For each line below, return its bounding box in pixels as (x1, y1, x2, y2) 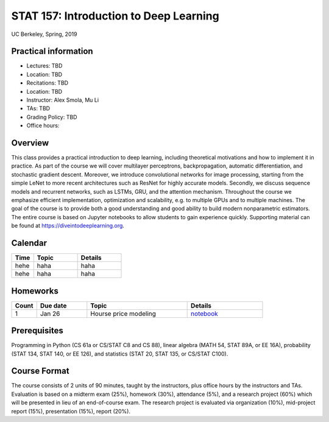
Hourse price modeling (90, 309, 157, 318)
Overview (11, 138, 49, 148)
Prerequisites (11, 326, 63, 336)
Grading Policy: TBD (26, 113, 77, 121)
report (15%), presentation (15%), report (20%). (11, 407, 131, 415)
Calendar (11, 238, 47, 248)
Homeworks (11, 286, 59, 296)
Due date (40, 301, 67, 310)
